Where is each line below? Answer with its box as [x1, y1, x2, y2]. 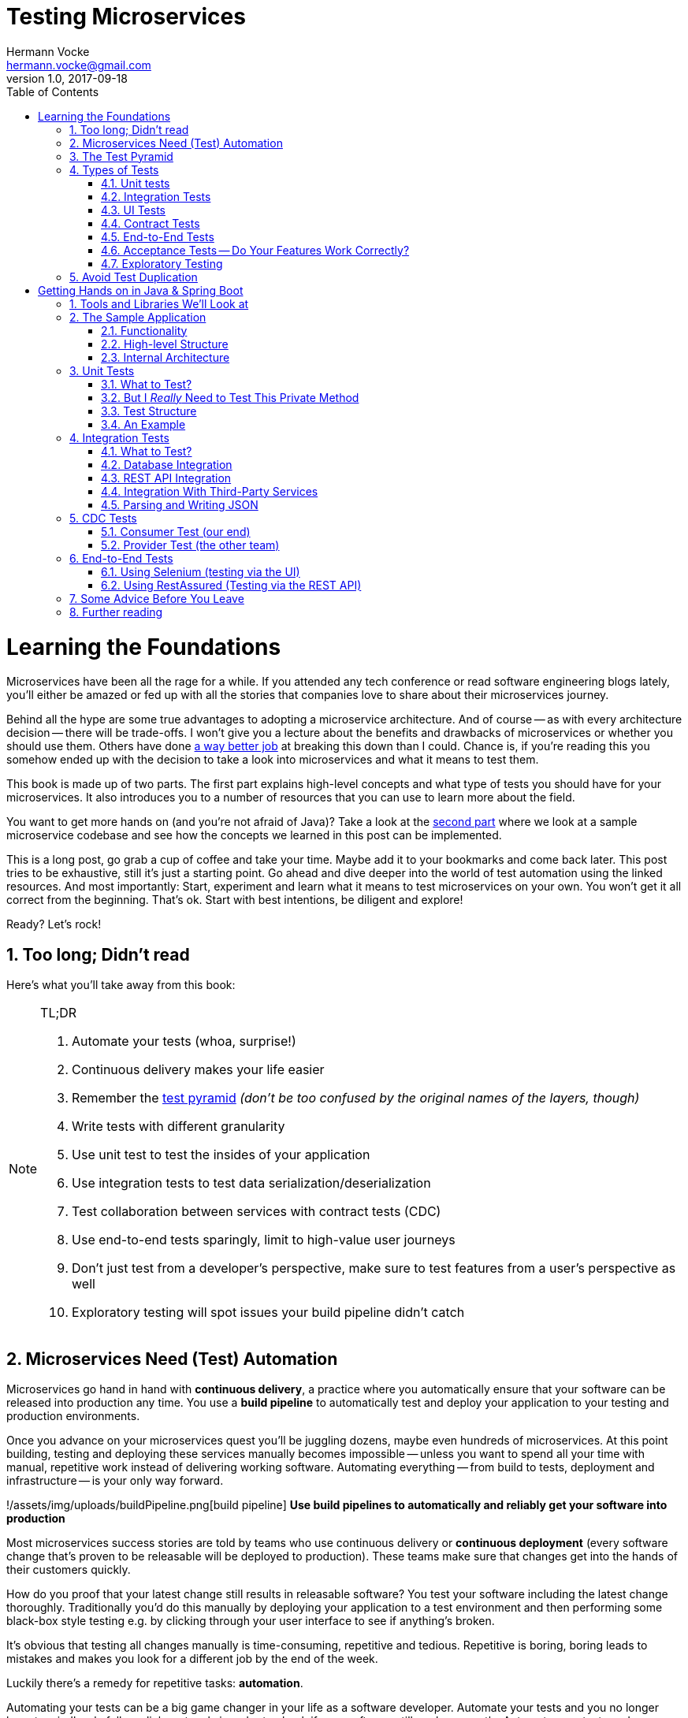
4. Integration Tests [69, 430, 169, 444]
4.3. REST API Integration [101, 470, 232, 485]
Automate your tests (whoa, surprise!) [72, 1033, 296, 1050]
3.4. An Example [101, 417, 186, 431]
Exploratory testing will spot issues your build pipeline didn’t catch [72, 1304, 465, 1321]
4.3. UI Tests [101, 203, 165, 217]
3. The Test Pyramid [69, 149, 173, 163]
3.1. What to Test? [101, 377, 192, 391]
